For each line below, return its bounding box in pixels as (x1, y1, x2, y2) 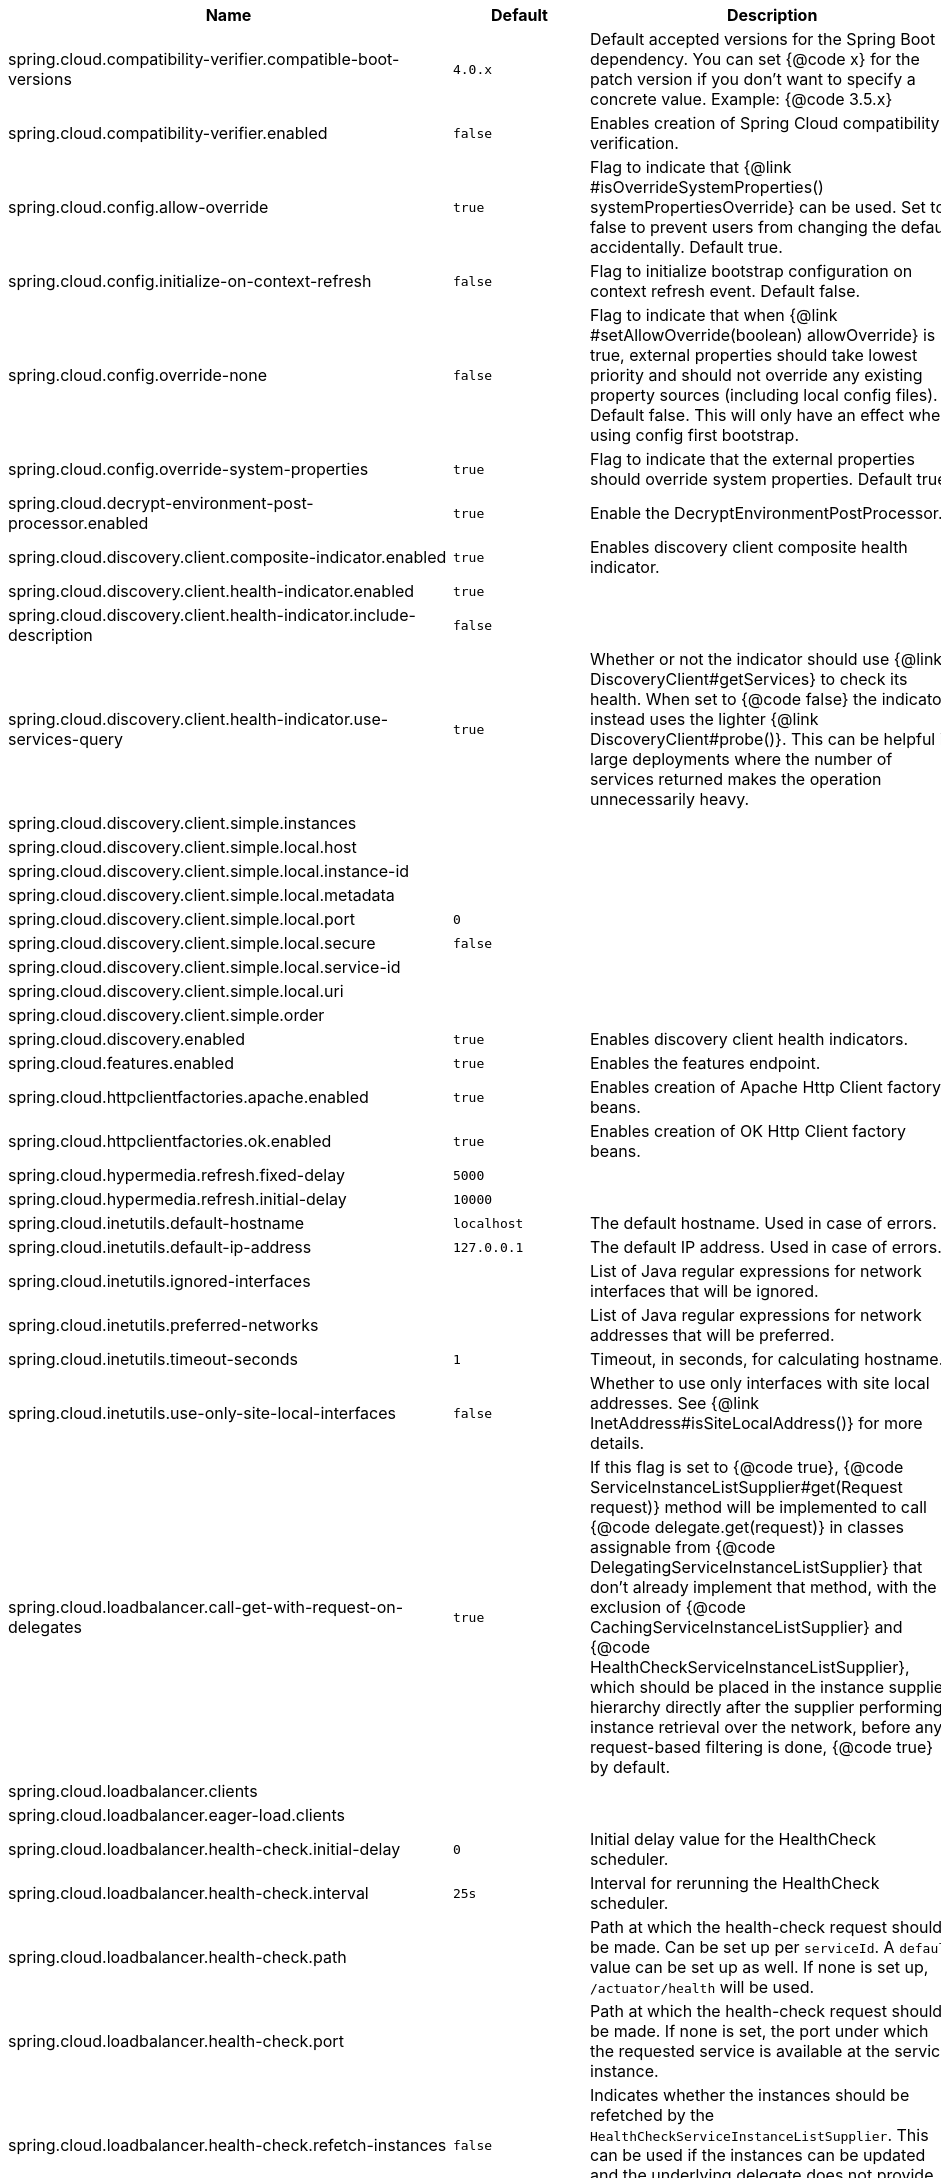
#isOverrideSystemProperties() (590, 177, 824, 197)
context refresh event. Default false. (590, 281, 861, 301)
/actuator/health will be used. (590, 1977, 815, 1997)
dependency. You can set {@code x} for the (590, 49, 920, 69)
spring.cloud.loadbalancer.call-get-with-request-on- (8, 1597, 404, 1617)
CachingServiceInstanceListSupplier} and (590, 1617, 903, 1637)
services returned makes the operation (590, 769, 882, 789)
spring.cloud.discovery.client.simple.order (8, 1005, 325, 1025)
